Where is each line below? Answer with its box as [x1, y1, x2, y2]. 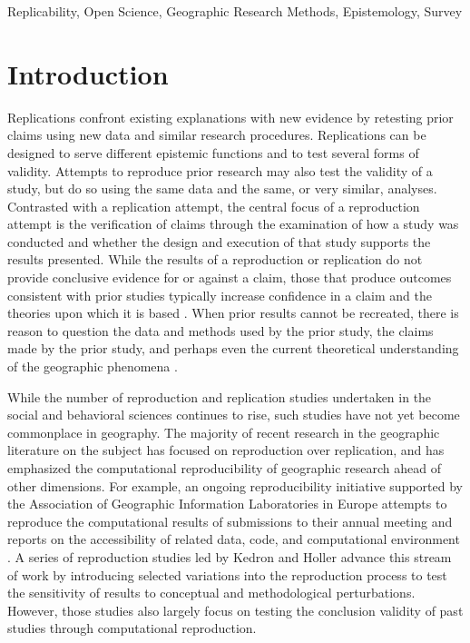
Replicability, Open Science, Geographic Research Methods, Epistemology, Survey [7, 2, 463, 20]
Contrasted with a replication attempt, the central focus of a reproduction [7, 196, 420, 215]
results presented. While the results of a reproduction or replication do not [7, 250, 423, 269]
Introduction [7, 54, 169, 92]
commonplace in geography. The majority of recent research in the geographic [7, 422, 440, 441]
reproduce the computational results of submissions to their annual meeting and [7, 511, 453, 530]
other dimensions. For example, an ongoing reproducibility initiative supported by [7, 476, 463, 495]
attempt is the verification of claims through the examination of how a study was [7, 214, 459, 233]
